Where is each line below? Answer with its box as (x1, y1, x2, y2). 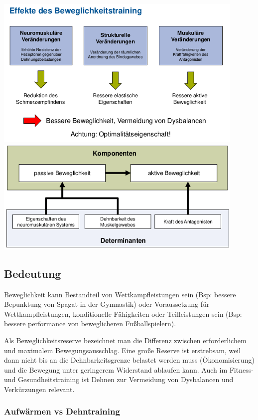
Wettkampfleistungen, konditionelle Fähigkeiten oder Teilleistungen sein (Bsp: (4, 308, 242, 319)
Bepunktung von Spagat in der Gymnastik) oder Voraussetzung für (4, 299, 210, 309)
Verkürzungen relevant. (4, 384, 75, 394)
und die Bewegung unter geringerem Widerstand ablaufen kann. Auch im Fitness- (4, 364, 254, 375)
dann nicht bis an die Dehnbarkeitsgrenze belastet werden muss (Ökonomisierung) (4, 355, 255, 365)
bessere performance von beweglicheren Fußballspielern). (4, 318, 176, 329)
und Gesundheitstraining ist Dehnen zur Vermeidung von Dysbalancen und (4, 374, 234, 385)
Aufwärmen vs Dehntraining (4, 405, 120, 418)
